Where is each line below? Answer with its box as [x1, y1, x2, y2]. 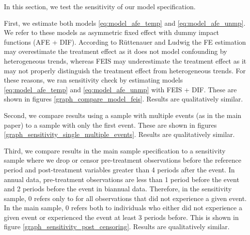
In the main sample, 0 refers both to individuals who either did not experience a [4, 202, 242, 213]
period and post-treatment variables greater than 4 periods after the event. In [4, 164, 235, 174]
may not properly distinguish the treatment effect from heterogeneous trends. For [4, 65, 246, 75]
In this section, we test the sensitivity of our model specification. [4, 1, 196, 11]
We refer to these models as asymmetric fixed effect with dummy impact [4, 27, 219, 37]
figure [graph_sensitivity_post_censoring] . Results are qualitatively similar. [4, 221, 230, 232]
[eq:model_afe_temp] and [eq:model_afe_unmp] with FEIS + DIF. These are [4, 84, 237, 94]
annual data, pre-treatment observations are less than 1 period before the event [4, 174, 239, 184]
